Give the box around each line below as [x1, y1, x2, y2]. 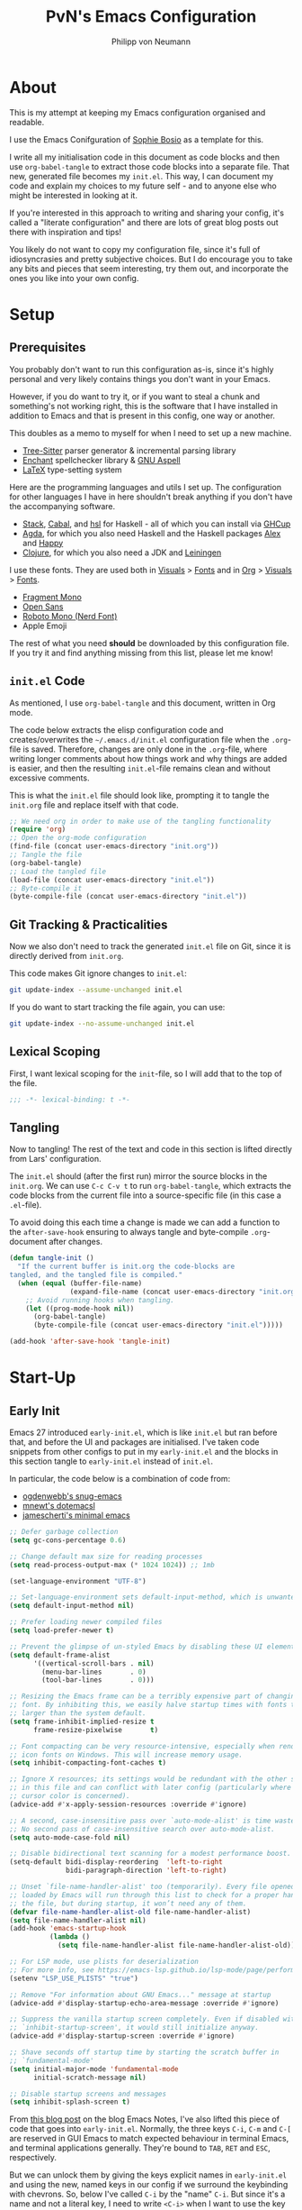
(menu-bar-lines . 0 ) [41, 1667, 147, 1676]
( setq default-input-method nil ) [9, 1602, 135, 1611]
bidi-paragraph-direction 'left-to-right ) [66, 1866, 227, 1876]
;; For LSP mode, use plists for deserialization [9, 1958, 200, 1967]
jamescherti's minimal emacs [22, 1510, 130, 1521]
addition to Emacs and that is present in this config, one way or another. [9, 410, 276, 421]
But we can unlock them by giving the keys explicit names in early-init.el [9, 2169, 288, 2180]
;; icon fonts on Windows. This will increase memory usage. [9, 1750, 244, 1759]
